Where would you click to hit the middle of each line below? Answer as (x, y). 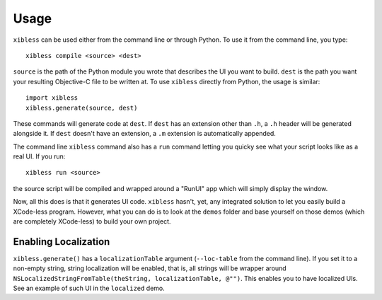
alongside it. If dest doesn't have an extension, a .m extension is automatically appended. (144, 134)
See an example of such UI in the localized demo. (89, 288)
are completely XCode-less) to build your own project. (92, 221)
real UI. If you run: (39, 156)
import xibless (52, 98)
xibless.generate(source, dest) (82, 108)
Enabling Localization (62, 242)
